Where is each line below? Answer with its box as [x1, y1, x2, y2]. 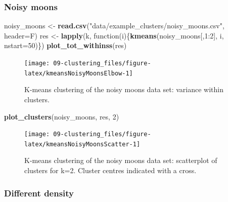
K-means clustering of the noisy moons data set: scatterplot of [24, 155, 217, 166]
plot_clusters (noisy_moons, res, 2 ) [4, 111, 119, 122]
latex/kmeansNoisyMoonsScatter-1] [24, 140, 141, 148]
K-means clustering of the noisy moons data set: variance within [24, 84, 224, 95]
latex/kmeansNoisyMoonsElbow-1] [24, 69, 133, 77]
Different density [4, 186, 74, 199]
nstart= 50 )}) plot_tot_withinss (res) [4, 40, 127, 51]
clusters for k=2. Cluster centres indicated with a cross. [24, 165, 197, 175]
